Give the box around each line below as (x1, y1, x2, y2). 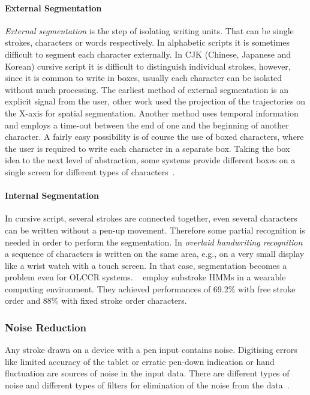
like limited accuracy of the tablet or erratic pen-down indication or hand (5, 355, 275, 367)
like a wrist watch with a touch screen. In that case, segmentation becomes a (5, 259, 287, 271)
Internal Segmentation (5, 189, 99, 202)
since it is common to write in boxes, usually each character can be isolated (5, 71, 282, 84)
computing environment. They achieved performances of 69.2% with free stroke (5, 282, 296, 295)
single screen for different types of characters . (5, 165, 175, 178)
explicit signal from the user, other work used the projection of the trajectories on (5, 95, 306, 107)
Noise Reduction (5, 319, 87, 334)
